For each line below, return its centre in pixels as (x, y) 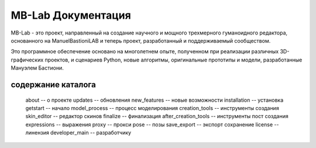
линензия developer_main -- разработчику (78, 133)
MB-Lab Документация (71, 15)
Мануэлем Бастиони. (37, 68)
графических (27, 60)
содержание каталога (53, 85)
